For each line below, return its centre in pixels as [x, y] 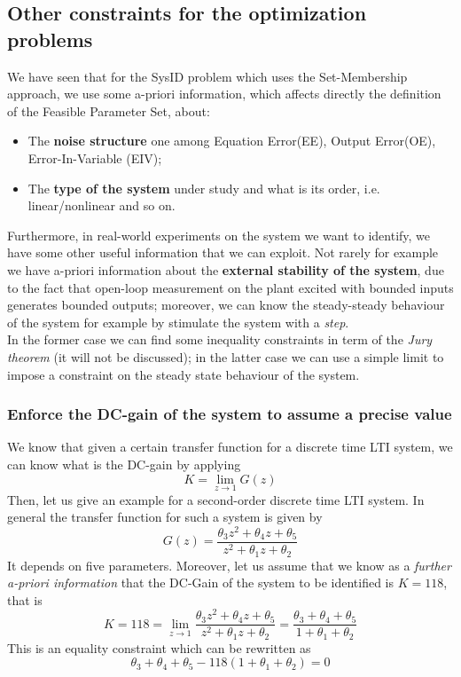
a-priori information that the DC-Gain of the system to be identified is [201, 583]
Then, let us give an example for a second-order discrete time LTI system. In [216, 499]
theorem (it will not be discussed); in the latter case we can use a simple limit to [226, 356]
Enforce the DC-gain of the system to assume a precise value [230, 414]
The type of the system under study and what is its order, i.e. [204, 188]
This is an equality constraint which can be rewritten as [159, 647]
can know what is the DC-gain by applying [124, 464]
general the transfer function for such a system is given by [165, 517]
